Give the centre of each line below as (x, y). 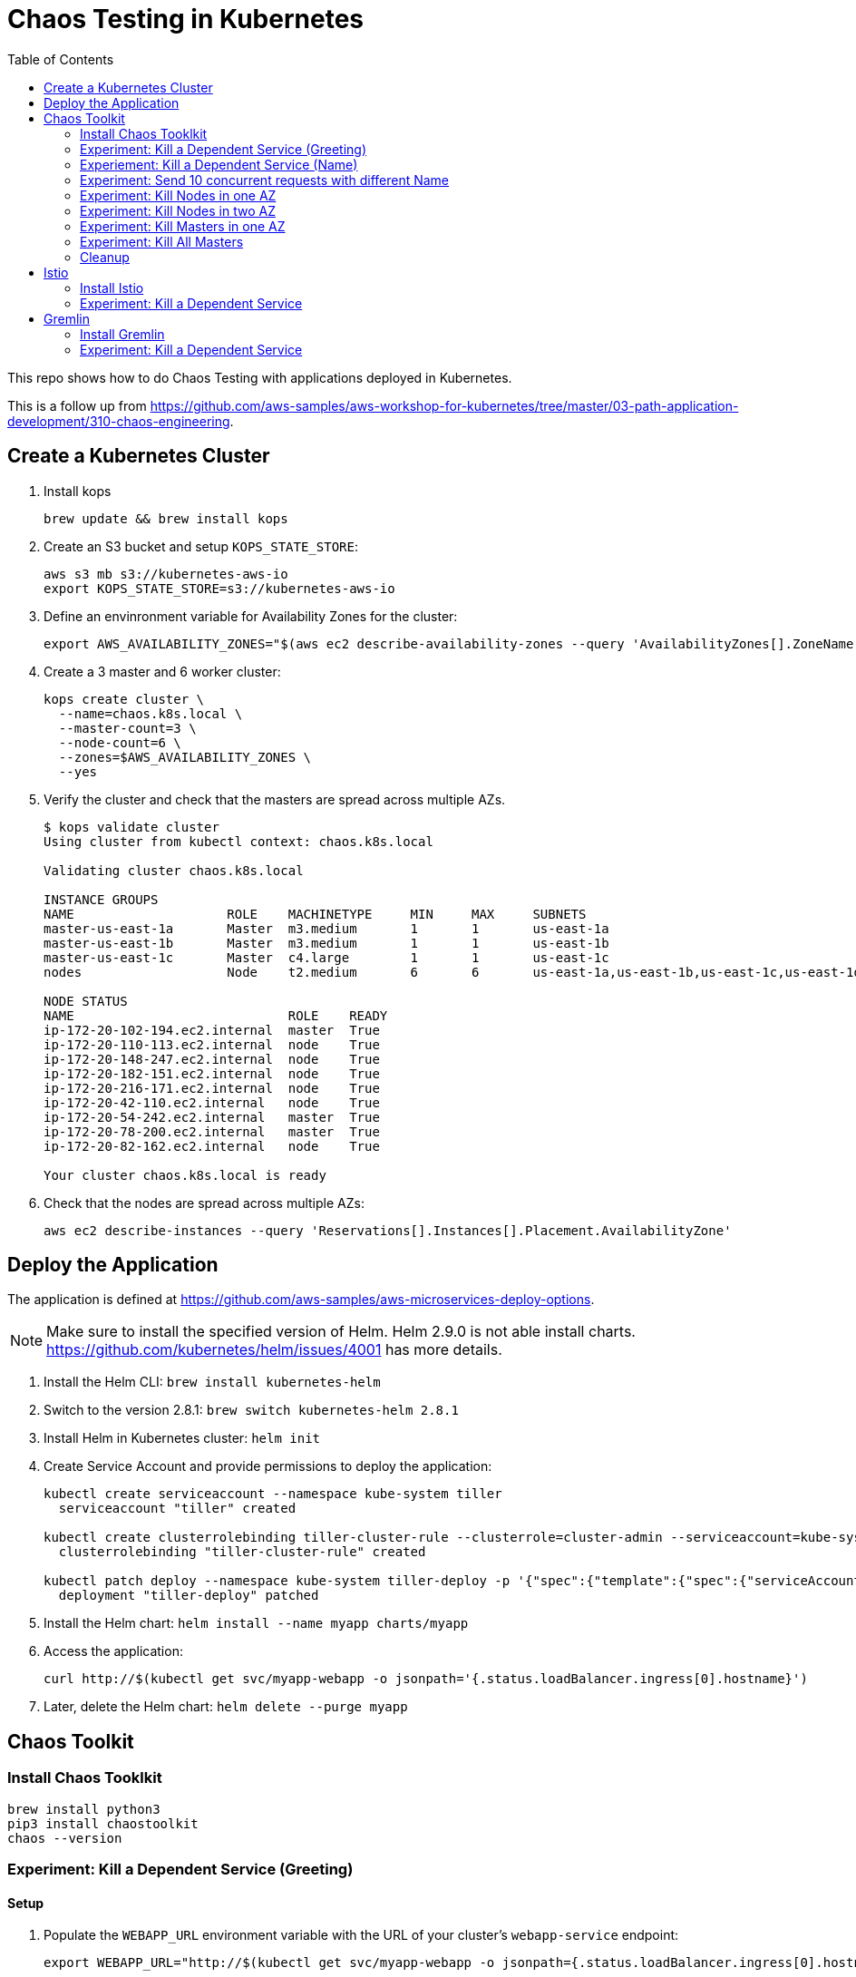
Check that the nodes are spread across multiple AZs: (204, 1203)
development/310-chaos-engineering (119, 421)
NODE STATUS (86, 1001)
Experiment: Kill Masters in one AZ (183, 226)
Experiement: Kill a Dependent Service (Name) (219, 164)
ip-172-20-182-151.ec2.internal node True (212, 1073)
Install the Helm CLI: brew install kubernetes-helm (212, 1382)
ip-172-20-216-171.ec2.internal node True (212, 1088)
